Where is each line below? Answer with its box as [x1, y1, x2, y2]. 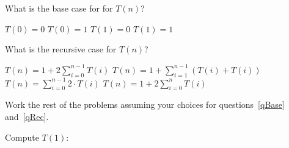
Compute [5, 130, 39, 143]
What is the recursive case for [5, 43, 117, 55]
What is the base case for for [5, 2, 113, 14]
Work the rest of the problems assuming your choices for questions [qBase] [5, 98, 285, 111]
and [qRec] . [5, 110, 49, 122]
